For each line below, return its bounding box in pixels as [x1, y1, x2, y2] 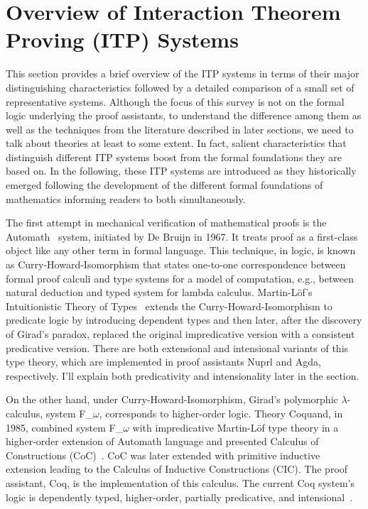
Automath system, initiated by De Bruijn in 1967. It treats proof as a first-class [6, 229, 358, 243]
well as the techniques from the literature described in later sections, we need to [6, 121, 354, 136]
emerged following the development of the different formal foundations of [6, 177, 323, 192]
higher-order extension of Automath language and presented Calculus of [6, 434, 319, 449]
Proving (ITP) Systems [6, 25, 239, 54]
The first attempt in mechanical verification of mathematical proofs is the [6, 215, 327, 230]
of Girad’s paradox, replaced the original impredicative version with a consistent [6, 327, 355, 341]
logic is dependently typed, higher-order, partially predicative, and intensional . [6, 489, 353, 504]
